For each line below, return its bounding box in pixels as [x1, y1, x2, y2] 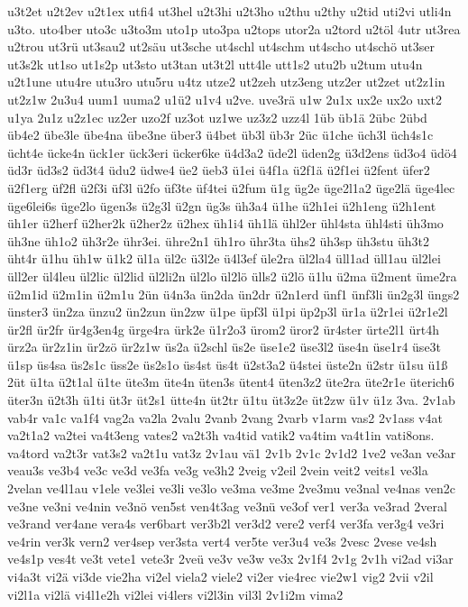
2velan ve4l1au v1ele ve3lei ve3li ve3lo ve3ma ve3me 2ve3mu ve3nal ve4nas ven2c [7, 479, 455, 498]
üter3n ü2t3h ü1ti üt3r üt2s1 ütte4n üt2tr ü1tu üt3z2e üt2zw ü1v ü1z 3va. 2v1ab [7, 391, 455, 409]
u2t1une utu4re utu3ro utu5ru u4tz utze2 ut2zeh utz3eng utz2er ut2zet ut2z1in [7, 72, 445, 91]
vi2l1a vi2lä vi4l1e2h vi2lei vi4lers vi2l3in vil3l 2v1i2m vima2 [7, 584, 344, 603]
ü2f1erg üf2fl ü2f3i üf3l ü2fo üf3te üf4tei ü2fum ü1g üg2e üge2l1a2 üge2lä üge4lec [7, 178, 455, 197]
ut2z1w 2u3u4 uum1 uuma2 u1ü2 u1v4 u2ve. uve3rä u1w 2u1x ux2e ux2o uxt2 [7, 89, 442, 108]
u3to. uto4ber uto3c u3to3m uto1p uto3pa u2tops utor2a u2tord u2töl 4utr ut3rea [7, 19, 461, 38]
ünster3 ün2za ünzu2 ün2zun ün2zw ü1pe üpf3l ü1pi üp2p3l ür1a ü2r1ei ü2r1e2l [7, 302, 448, 321]
